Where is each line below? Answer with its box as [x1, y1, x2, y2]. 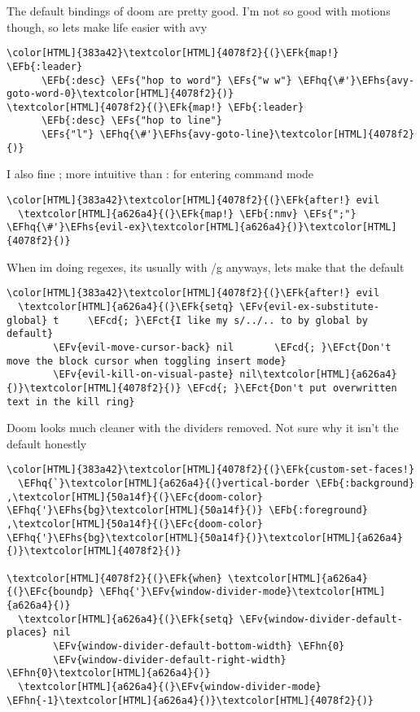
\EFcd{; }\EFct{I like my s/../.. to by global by [88, 314, 368, 326]
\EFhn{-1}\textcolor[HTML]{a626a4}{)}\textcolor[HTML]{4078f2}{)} [7, 694, 374, 706]
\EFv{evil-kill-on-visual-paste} [53, 369, 234, 381]
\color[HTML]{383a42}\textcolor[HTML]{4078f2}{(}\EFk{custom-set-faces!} [7, 464, 415, 476]
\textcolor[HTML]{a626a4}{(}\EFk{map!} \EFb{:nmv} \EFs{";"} [18, 207, 357, 220]
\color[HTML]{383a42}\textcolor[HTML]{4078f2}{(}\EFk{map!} [7, 47, 339, 59]
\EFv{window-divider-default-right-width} [53, 653, 287, 666]
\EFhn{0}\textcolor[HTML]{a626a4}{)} [7, 667, 211, 679]
